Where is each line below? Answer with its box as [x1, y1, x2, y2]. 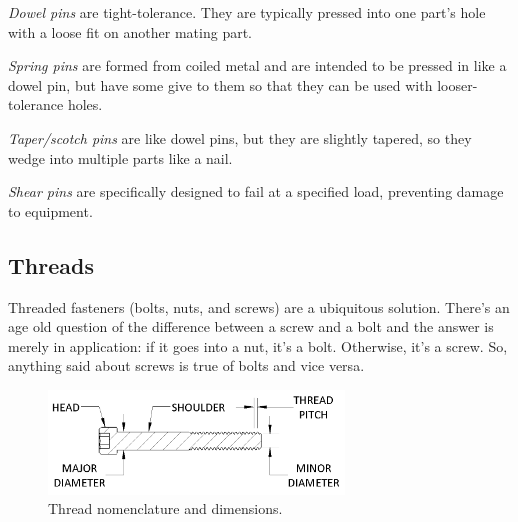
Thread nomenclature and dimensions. [48, 498, 283, 519]
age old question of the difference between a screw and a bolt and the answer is [8, 316, 494, 337]
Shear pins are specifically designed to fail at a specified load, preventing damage [8, 181, 504, 202]
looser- [437, 74, 478, 95]
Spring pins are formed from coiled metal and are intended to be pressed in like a [8, 55, 507, 76]
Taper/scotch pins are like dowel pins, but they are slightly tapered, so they [8, 127, 472, 148]
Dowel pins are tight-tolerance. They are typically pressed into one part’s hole [8, 2, 486, 22]
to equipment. [8, 200, 93, 221]
